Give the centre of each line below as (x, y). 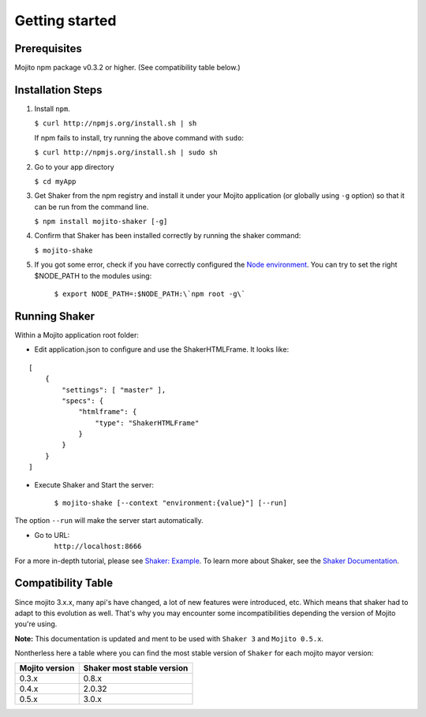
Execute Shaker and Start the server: (94, 484)
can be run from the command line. (92, 207)
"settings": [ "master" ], (114, 390)
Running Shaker (54, 316)
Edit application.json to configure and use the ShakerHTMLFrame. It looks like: (162, 349)
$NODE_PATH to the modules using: (93, 275)
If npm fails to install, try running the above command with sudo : (139, 137)
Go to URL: (52, 535)
